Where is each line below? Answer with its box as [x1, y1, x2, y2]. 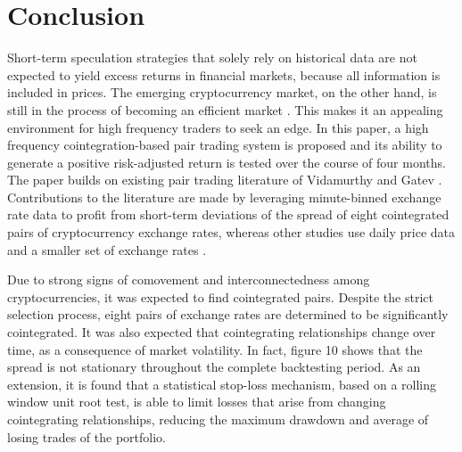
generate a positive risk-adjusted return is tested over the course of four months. [7, 152, 446, 171]
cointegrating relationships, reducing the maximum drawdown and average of [7, 410, 429, 428]
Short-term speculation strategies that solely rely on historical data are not [7, 48, 417, 67]
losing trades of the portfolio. [7, 427, 166, 446]
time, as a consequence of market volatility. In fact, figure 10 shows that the [7, 340, 423, 358]
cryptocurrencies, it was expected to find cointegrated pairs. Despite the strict [7, 287, 433, 306]
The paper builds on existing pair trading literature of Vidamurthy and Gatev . [7, 170, 442, 189]
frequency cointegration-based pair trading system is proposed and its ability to [7, 136, 442, 154]
